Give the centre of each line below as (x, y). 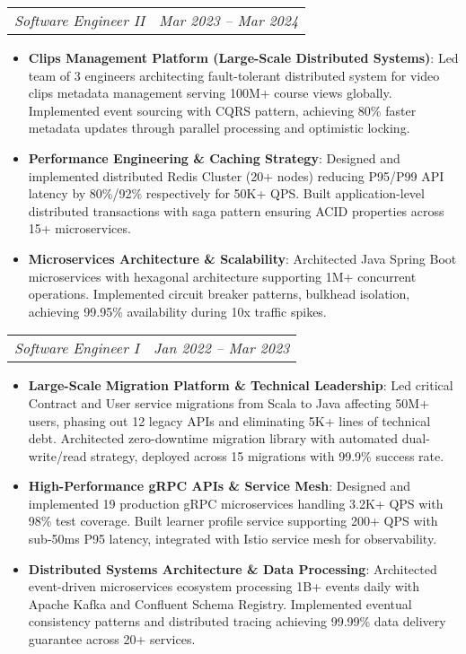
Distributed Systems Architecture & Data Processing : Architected (233, 568)
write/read (57, 455)
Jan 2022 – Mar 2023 (221, 348)
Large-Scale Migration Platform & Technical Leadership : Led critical (241, 385)
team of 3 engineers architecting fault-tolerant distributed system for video (234, 75)
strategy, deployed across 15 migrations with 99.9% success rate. (268, 455)
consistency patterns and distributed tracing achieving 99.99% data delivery (237, 621)
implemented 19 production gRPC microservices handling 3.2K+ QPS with (236, 503)
